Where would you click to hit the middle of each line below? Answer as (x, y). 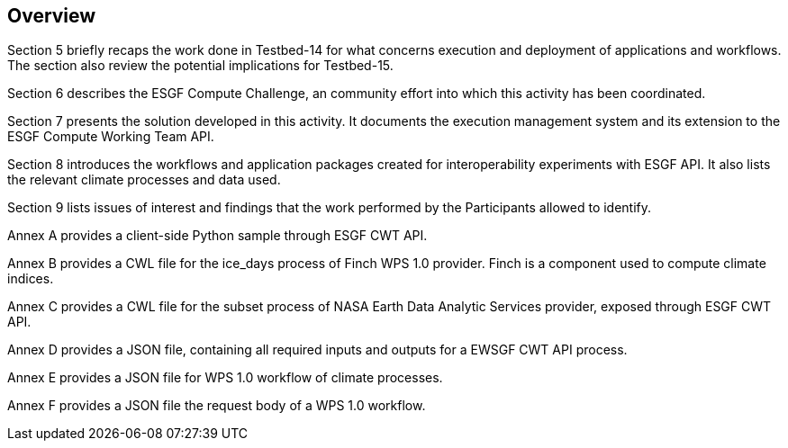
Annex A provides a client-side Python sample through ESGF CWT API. (217, 236)
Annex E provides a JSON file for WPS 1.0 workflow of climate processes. (225, 378)
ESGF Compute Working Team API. (111, 137)
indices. (31, 279)
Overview (52, 16)
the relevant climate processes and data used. (144, 180)
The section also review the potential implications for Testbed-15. (200, 66)
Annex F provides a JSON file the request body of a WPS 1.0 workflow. (217, 406)
